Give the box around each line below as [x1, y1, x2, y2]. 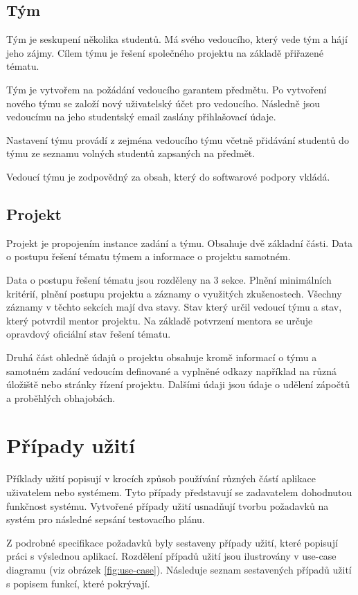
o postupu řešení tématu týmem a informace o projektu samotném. [6, 249, 291, 264]
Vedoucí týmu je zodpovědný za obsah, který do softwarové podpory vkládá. [6, 169, 330, 183]
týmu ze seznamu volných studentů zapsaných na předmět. [6, 146, 256, 161]
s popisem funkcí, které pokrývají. [6, 576, 150, 590]
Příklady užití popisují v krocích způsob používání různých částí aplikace [6, 471, 316, 486]
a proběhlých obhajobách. [6, 390, 116, 405]
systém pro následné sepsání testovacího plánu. [6, 512, 205, 527]
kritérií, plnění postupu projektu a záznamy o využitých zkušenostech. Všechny [6, 286, 342, 300]
